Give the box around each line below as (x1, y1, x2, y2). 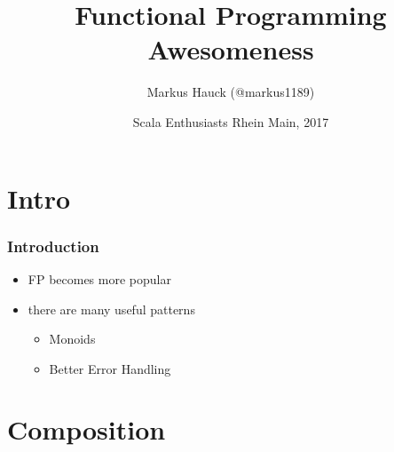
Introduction (7, 234, 99, 257)
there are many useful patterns (28, 299, 195, 318)
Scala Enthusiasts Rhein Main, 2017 (132, 112, 329, 131)
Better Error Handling (49, 359, 171, 377)
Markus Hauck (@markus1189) (146, 83, 315, 101)
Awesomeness (147, 31, 314, 67)
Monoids (49, 329, 96, 348)
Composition (7, 411, 166, 448)
